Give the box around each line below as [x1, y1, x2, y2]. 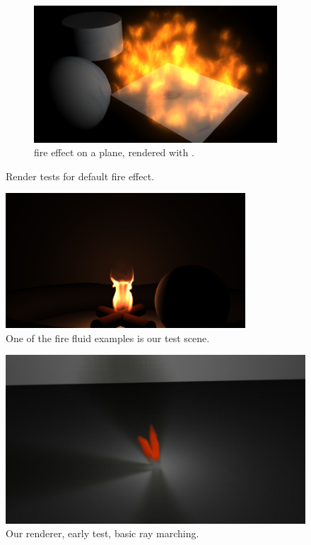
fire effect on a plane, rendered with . [34, 145, 194, 160]
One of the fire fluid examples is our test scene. [6, 330, 210, 345]
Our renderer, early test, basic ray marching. [6, 526, 199, 541]
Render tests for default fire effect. [6, 168, 155, 183]
